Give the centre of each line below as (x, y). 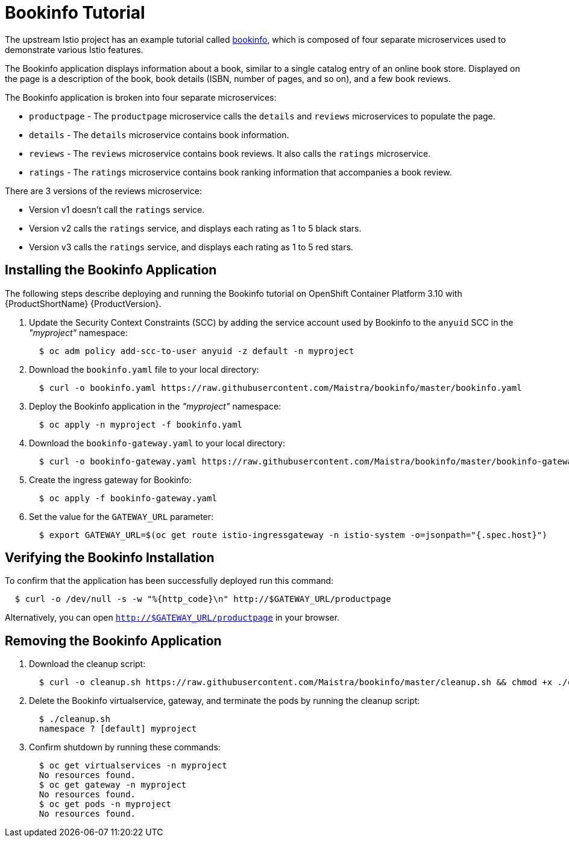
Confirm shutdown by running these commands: (125, 747)
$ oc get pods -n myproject (105, 804)
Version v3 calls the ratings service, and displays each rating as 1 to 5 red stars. (191, 247)
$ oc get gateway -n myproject (113, 785)
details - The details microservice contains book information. (159, 135)
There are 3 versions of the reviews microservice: (103, 191)
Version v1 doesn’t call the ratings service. (117, 209)
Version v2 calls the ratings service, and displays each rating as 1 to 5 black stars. (195, 228)
